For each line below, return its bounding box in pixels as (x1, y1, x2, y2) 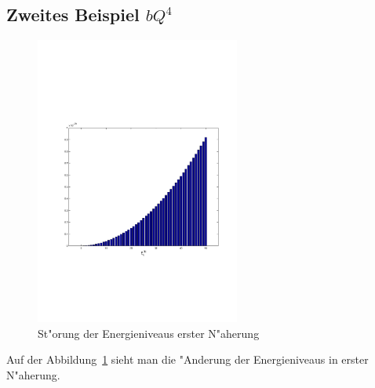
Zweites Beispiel (6, 2, 140, 27)
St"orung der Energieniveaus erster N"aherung (38, 325, 260, 341)
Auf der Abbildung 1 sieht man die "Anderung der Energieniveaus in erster (6, 351, 369, 368)
